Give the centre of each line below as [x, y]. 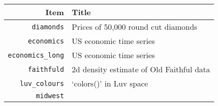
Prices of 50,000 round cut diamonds [134, 27]
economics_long [36, 55]
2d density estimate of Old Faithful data [141, 69]
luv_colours [42, 83]
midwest [50, 96]
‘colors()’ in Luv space [110, 83]
